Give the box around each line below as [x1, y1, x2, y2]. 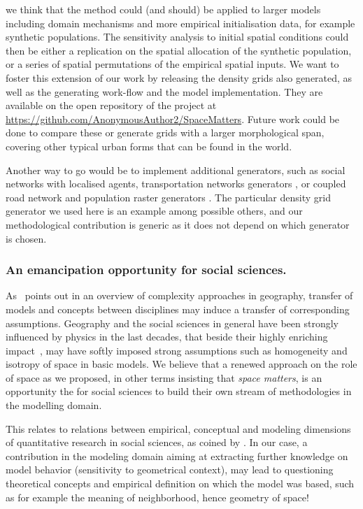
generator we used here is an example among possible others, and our [6, 203, 303, 218]
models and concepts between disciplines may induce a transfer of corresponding [6, 301, 350, 316]
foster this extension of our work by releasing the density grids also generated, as [6, 70, 353, 85]
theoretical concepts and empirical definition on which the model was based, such [6, 476, 355, 491]
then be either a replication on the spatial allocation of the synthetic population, [6, 43, 352, 57]
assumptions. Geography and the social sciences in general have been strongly [6, 315, 339, 330]
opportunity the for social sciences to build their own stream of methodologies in [6, 384, 352, 399]
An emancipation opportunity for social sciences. [6, 261, 287, 278]
